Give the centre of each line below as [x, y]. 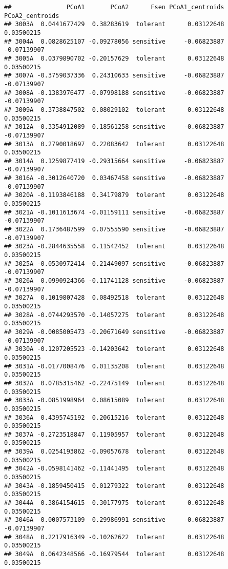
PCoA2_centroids [32, 16]
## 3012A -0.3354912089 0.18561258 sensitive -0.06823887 [114, 127]
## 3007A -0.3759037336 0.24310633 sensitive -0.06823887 [114, 76]
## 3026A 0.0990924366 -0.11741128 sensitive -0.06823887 [114, 281]
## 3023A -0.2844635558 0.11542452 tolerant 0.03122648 [114, 247]
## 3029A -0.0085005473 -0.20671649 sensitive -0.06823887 [114, 332]
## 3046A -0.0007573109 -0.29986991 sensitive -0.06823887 [114, 520]
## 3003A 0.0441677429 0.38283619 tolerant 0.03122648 [114, 24]
